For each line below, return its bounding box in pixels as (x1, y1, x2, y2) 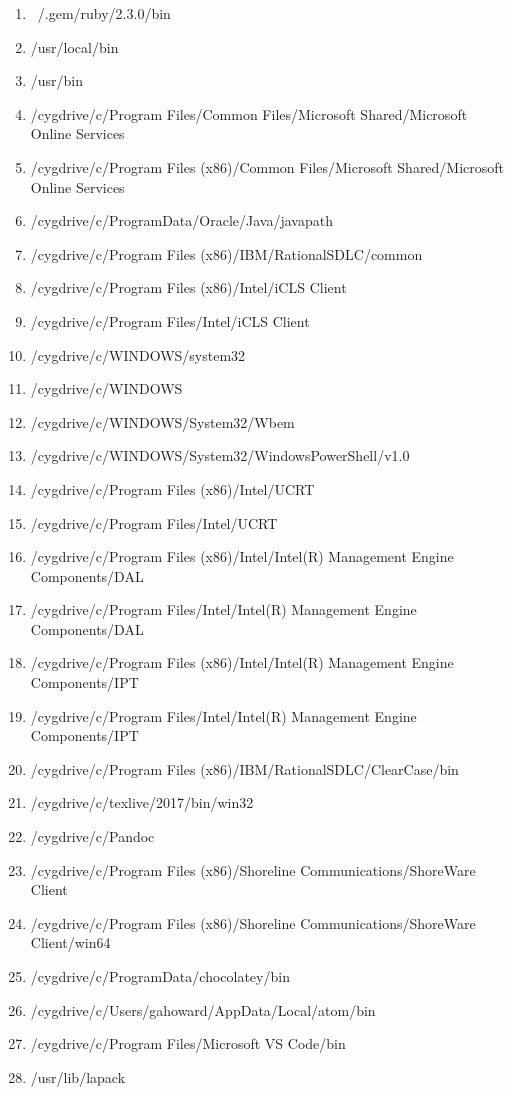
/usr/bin (30, 70, 84, 91)
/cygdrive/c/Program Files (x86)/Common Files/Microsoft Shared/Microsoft (30, 156, 505, 177)
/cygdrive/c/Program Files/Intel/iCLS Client (30, 310, 310, 331)
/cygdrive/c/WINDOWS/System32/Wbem (30, 411, 295, 432)
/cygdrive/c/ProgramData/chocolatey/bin (30, 966, 290, 986)
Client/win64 (30, 932, 111, 953)
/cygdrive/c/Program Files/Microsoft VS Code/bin (30, 1033, 346, 1054)
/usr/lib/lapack (30, 1066, 126, 1087)
